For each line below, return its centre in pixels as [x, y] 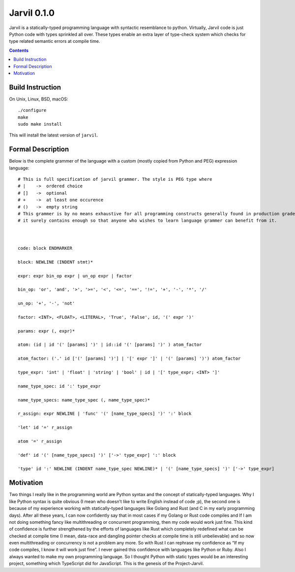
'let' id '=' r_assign [45, 428]
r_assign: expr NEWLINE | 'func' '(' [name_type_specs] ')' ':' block [105, 414]
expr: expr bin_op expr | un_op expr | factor [75, 276]
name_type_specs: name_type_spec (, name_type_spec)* [84, 400]
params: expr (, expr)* [46, 331]
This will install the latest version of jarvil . [54, 135]
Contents [19, 50]
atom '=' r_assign [40, 441]
